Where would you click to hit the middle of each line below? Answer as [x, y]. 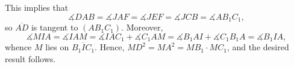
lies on [57, 47]
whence [18, 47]
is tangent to [55, 27]
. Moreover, [142, 27]
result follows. [30, 58]
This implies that [37, 7]
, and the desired [258, 47]
